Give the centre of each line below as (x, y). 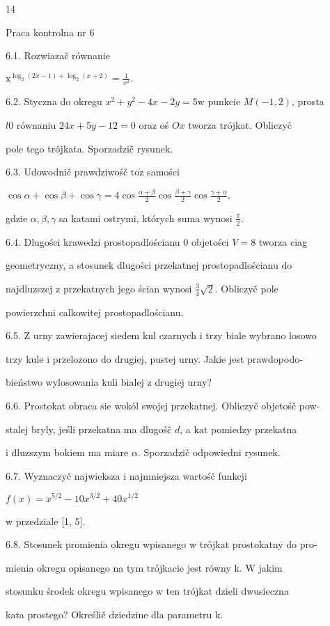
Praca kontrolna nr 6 (50, 32)
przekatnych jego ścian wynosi (127, 288)
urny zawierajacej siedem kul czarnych (115, 335)
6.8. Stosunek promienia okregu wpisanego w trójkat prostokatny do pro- (162, 544)
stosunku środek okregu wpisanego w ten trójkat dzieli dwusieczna (147, 591)
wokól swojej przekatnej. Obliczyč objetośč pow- (217, 406)
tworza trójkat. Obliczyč (240, 124)
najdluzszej (29, 288)
